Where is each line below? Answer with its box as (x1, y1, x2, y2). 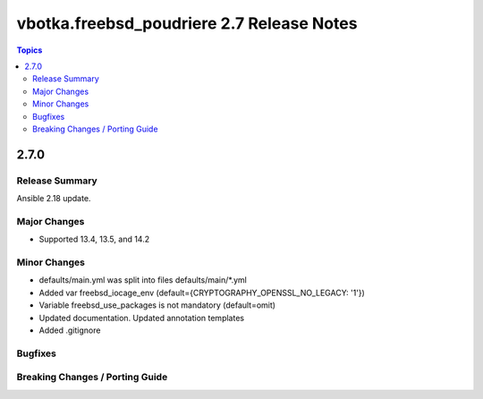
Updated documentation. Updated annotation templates (38, 312, 245, 323)
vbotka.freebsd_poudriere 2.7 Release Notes (16, 13, 358, 33)
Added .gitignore (38, 325, 101, 335)
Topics (16, 45, 43, 55)
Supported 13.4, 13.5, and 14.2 (38, 233, 150, 245)
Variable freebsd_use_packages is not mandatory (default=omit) (38, 300, 276, 310)
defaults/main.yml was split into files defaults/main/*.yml (38, 275, 248, 285)
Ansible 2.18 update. (16, 193, 91, 204)
